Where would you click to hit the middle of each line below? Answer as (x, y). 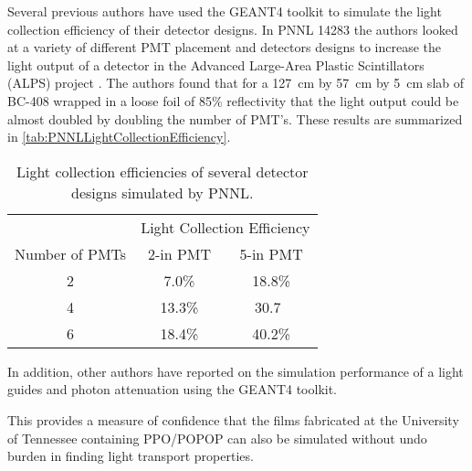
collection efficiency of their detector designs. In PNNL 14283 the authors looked (233, 29)
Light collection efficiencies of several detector (162, 171)
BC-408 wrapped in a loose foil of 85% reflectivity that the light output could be (233, 100)
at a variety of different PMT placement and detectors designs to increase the (225, 47)
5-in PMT (271, 253)
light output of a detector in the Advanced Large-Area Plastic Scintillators (216, 64)
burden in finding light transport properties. (131, 456)
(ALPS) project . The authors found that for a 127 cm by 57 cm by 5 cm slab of (236, 83)
